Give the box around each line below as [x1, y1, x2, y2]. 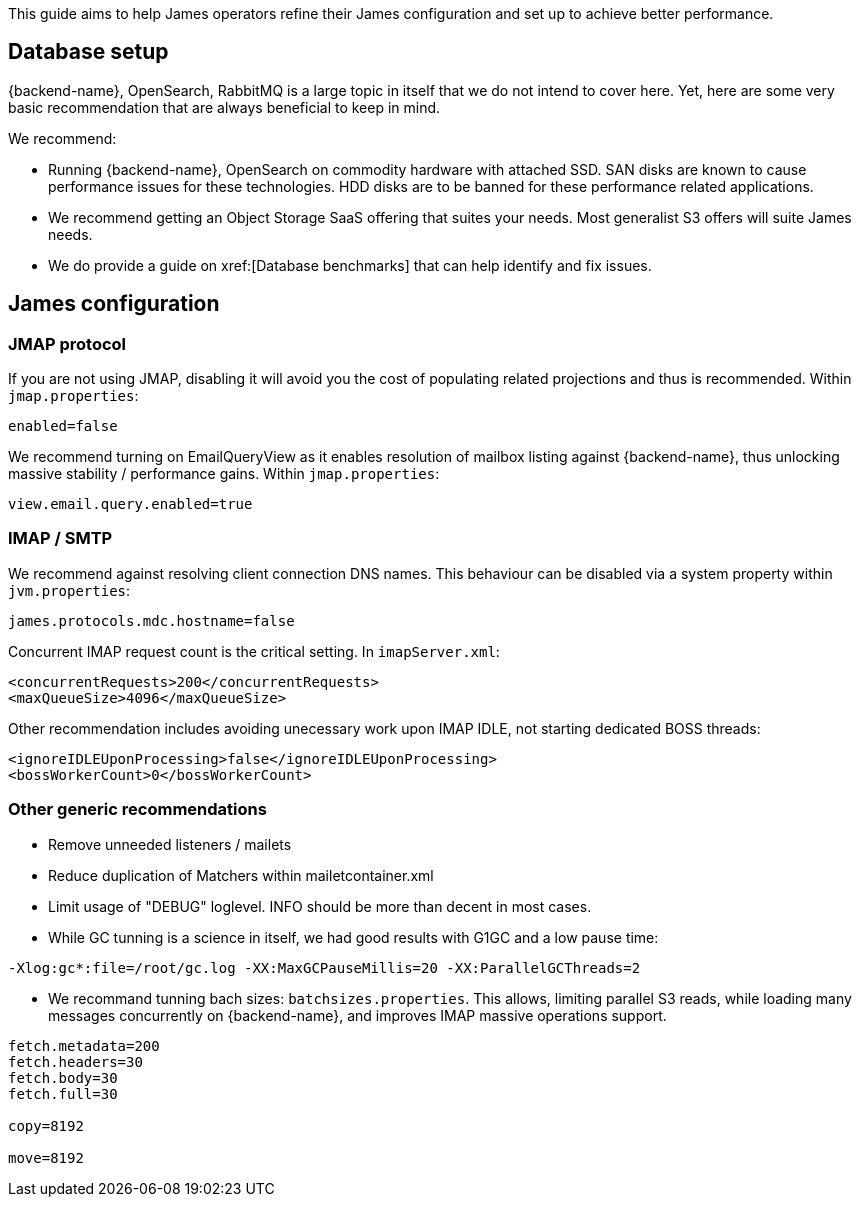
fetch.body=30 [8, 1069, 118, 1086]
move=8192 [8, 1149, 84, 1166]
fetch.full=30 [8, 1085, 118, 1102]
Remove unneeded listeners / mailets [48, 835, 292, 853]
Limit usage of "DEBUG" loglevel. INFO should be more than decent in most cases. [48, 897, 592, 915]
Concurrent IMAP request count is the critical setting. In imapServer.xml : [8, 642, 500, 660]
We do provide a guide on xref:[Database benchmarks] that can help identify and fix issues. [48, 256, 652, 274]
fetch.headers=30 [8, 1053, 143, 1070]
